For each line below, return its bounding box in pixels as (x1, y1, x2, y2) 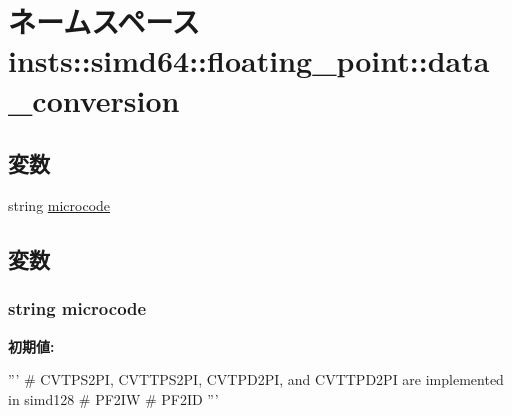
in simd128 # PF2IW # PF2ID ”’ (8, 388, 219, 409)
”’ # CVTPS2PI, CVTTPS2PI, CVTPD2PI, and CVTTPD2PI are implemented (8, 369, 504, 390)
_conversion (8, 79, 180, 120)
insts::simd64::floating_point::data (8, 40, 490, 81)
